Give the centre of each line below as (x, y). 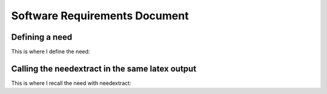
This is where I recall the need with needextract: (71, 83)
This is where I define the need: (51, 52)
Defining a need (42, 37)
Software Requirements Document (100, 16)
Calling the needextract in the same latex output (104, 68)
